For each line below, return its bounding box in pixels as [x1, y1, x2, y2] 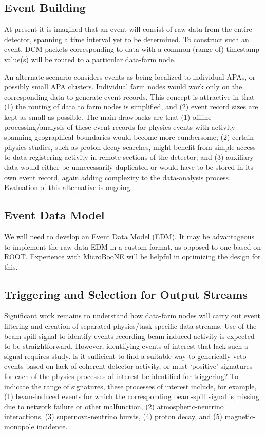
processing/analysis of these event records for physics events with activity [4, 121, 235, 132]
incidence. [36, 421, 68, 432]
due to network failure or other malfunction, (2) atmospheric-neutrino [4, 401, 224, 411]
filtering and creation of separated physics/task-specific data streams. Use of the [4, 320, 257, 331]
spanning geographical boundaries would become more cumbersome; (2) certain [4, 131, 254, 142]
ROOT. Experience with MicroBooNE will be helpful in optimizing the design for [4, 251, 261, 262]
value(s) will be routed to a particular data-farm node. [4, 53, 176, 64]
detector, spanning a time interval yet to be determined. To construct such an [4, 33, 249, 44]
